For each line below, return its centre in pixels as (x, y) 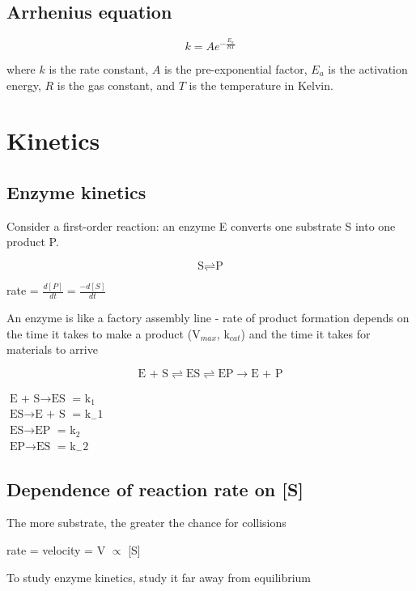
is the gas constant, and (116, 85)
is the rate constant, (99, 69)
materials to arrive (52, 349)
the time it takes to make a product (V (104, 333)
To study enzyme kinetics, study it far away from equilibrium (159, 577)
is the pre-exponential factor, (236, 69)
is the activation (368, 69)
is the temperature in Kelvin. (261, 85)
